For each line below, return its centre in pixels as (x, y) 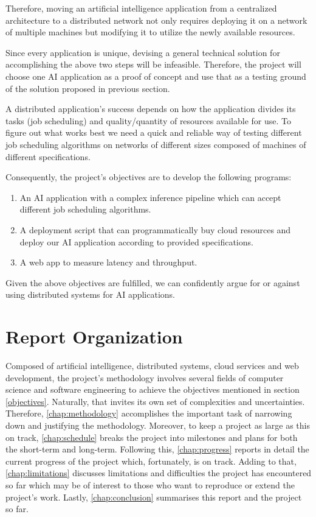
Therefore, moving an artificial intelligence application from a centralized (141, 8)
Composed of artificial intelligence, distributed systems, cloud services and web (152, 365)
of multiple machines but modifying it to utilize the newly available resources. (150, 32)
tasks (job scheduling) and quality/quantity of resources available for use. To (148, 120)
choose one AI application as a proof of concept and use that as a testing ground (156, 76)
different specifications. (48, 156)
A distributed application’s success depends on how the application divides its (151, 109)
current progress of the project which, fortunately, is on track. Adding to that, (151, 461)
